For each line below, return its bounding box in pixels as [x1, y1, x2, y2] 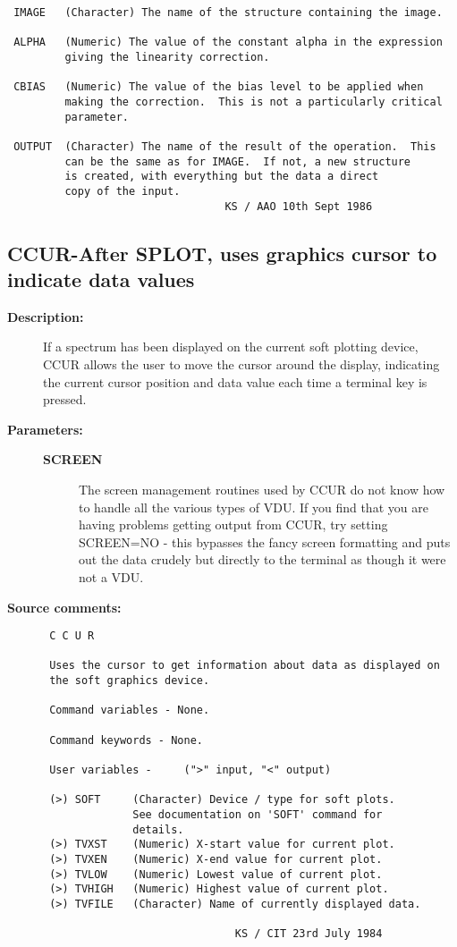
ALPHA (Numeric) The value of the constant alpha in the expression [13, 36, 443, 49]
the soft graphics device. [49, 674, 210, 688]
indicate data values [7, 265, 195, 292]
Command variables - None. [49, 704, 210, 717]
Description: [7, 307, 84, 326]
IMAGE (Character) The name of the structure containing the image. [13, 6, 443, 19]
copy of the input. [64, 184, 181, 198]
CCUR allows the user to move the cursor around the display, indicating [43, 354, 440, 373]
